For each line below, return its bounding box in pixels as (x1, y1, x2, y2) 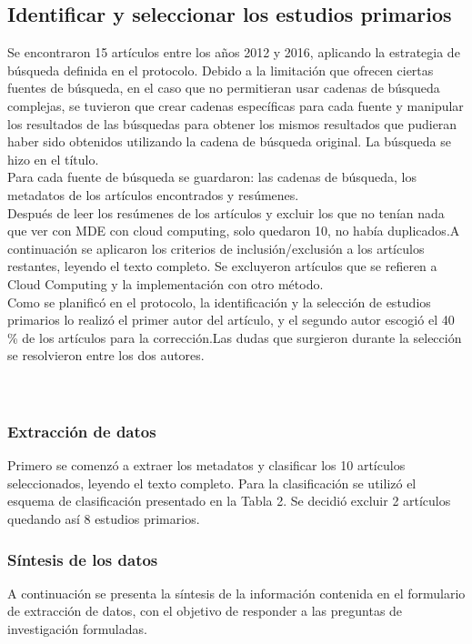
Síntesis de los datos (7, 548, 158, 570)
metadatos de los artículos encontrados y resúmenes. (7, 185, 299, 204)
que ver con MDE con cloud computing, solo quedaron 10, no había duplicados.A (7, 221, 460, 240)
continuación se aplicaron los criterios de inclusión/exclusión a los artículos (7, 238, 425, 257)
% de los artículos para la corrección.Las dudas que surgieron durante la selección (7, 327, 462, 347)
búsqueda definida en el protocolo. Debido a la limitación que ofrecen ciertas (7, 60, 434, 79)
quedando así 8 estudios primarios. (7, 509, 200, 528)
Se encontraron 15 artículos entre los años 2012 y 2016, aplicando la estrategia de (7, 43, 460, 62)
